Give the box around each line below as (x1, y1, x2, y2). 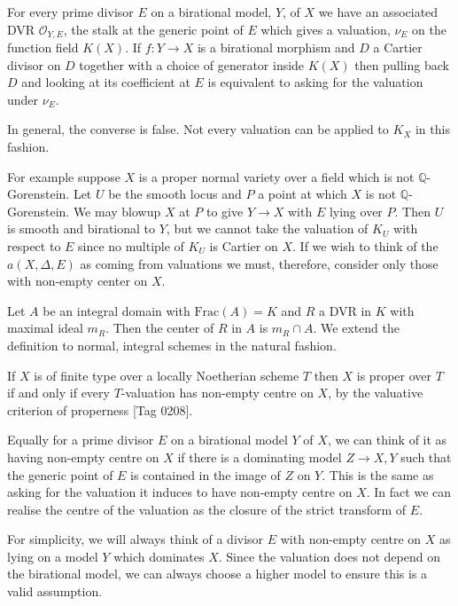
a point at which (258, 185, 347, 203)
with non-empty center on (7, 272, 148, 290)
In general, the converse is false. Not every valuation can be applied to (7, 120, 389, 138)
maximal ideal (7, 319, 83, 337)
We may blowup (73, 201, 161, 220)
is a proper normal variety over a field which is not (138, 167, 415, 185)
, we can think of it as (327, 430, 447, 449)
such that (400, 447, 452, 466)
